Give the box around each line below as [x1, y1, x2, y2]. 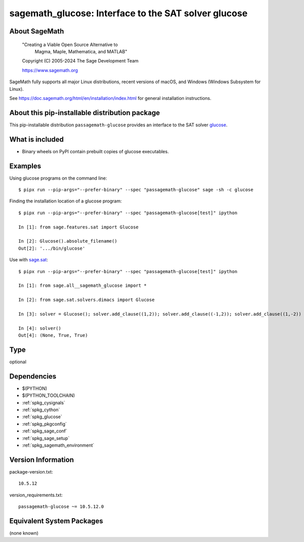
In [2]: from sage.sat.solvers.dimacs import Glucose [18, 297, 155, 303]
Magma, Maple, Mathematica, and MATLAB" [34, 48, 128, 54]
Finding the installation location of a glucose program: [9, 198, 122, 204]
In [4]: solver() [18, 325, 61, 331]
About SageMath [9, 27, 64, 36]
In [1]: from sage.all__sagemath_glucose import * [18, 283, 147, 289]
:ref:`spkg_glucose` [22, 414, 62, 420]
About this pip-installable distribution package [9, 108, 160, 117]
